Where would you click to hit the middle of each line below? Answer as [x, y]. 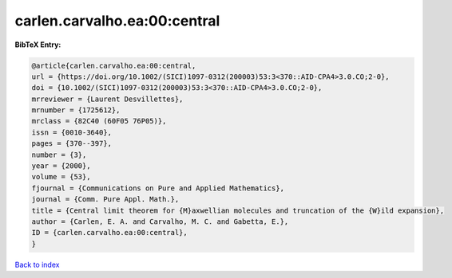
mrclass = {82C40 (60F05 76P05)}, [99, 121]
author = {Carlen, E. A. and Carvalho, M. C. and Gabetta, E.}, [160, 222]
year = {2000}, [61, 166]
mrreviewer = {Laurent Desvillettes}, [107, 99]
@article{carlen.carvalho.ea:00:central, [114, 65]
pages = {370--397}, [71, 144]
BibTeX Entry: [38, 45]
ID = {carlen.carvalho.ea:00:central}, [109, 233]
